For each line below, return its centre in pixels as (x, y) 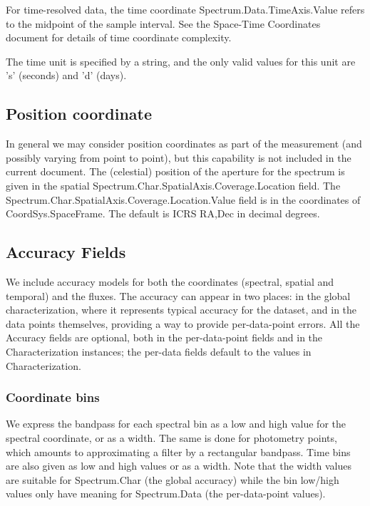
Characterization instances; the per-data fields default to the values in (159, 351)
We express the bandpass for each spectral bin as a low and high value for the (176, 424)
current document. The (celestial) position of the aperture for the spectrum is (175, 171)
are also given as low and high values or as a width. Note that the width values (179, 466)
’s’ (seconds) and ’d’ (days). (66, 75)
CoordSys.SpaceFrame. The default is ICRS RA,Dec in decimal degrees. (163, 213)
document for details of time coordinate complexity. (119, 37)
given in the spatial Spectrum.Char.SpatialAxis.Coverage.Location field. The (173, 185)
